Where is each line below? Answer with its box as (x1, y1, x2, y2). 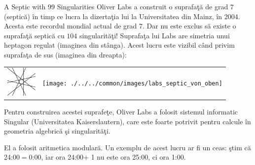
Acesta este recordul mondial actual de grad (4, 21, 137, 31)
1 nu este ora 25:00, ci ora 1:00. (91, 152, 186, 162)
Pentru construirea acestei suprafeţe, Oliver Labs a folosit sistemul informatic (4, 107, 238, 117)
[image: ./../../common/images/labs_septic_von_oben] (42, 80, 222, 87)
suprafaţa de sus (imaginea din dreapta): (4, 49, 127, 59)
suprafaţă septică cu (4, 30, 65, 40)
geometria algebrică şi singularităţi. (4, 126, 110, 136)
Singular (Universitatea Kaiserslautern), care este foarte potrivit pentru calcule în (4, 116, 251, 126)
